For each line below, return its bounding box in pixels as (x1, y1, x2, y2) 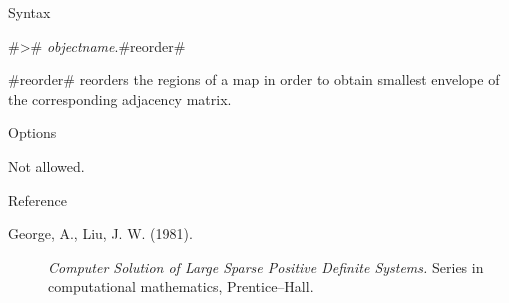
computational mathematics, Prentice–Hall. (48, 276, 314, 297)
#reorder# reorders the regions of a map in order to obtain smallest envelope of (8, 69, 500, 90)
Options (8, 122, 57, 143)
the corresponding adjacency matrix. (8, 88, 232, 109)
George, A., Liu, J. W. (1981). (8, 223, 193, 244)
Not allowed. (8, 155, 85, 176)
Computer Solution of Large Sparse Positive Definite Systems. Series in (48, 256, 484, 277)
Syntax (8, 2, 51, 22)
